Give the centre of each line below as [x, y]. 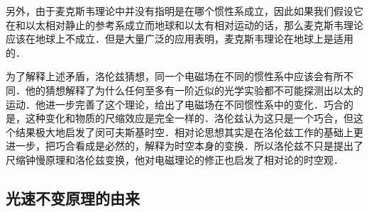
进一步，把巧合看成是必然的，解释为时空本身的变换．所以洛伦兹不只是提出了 [184, 146]
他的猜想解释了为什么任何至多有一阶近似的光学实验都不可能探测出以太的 [194, 90]
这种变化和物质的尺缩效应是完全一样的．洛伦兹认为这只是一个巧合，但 [189, 118]
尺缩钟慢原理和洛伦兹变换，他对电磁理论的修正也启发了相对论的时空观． [175, 159]
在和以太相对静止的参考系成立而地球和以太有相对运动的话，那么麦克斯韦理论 [184, 24]
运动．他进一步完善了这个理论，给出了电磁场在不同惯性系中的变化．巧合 [175, 104]
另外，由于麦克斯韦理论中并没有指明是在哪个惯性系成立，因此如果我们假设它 [184, 11]
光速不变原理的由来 [73, 197]
